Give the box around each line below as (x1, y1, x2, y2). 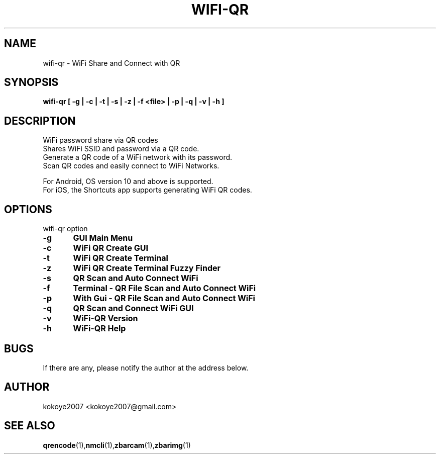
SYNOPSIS (4, 76, 59, 89)
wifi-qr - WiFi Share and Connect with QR (43, 58, 180, 67)
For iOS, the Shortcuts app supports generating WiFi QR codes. (43, 186, 252, 195)
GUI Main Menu (73, 233, 133, 243)
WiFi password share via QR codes (43, 136, 158, 145)
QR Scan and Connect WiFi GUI (73, 303, 194, 314)
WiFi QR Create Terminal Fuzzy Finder (73, 263, 221, 273)
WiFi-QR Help (73, 323, 126, 334)
